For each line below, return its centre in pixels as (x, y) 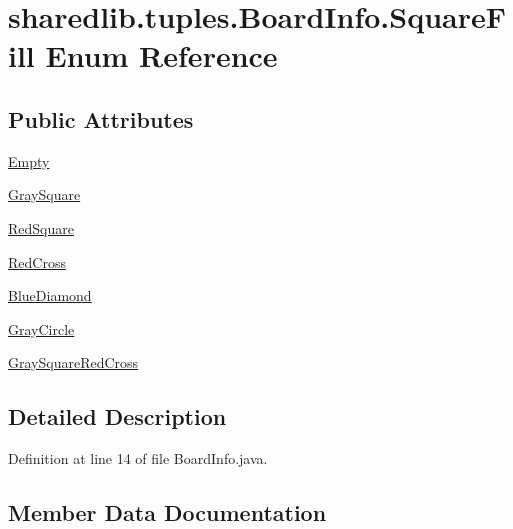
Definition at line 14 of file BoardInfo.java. (138, 458)
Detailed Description (117, 416)
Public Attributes (101, 118)
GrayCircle (41, 328)
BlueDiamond (50, 295)
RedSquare (41, 227)
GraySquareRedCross (73, 362)
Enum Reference (161, 55)
